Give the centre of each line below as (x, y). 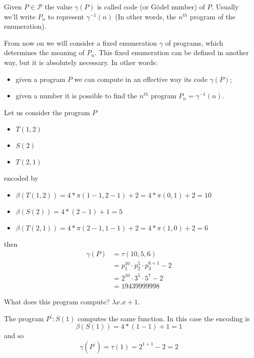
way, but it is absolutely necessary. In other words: (81, 62)
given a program (40, 79)
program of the (213, 16)
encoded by (21, 178)
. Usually (225, 6)
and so (14, 335)
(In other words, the (146, 16)
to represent (66, 16)
